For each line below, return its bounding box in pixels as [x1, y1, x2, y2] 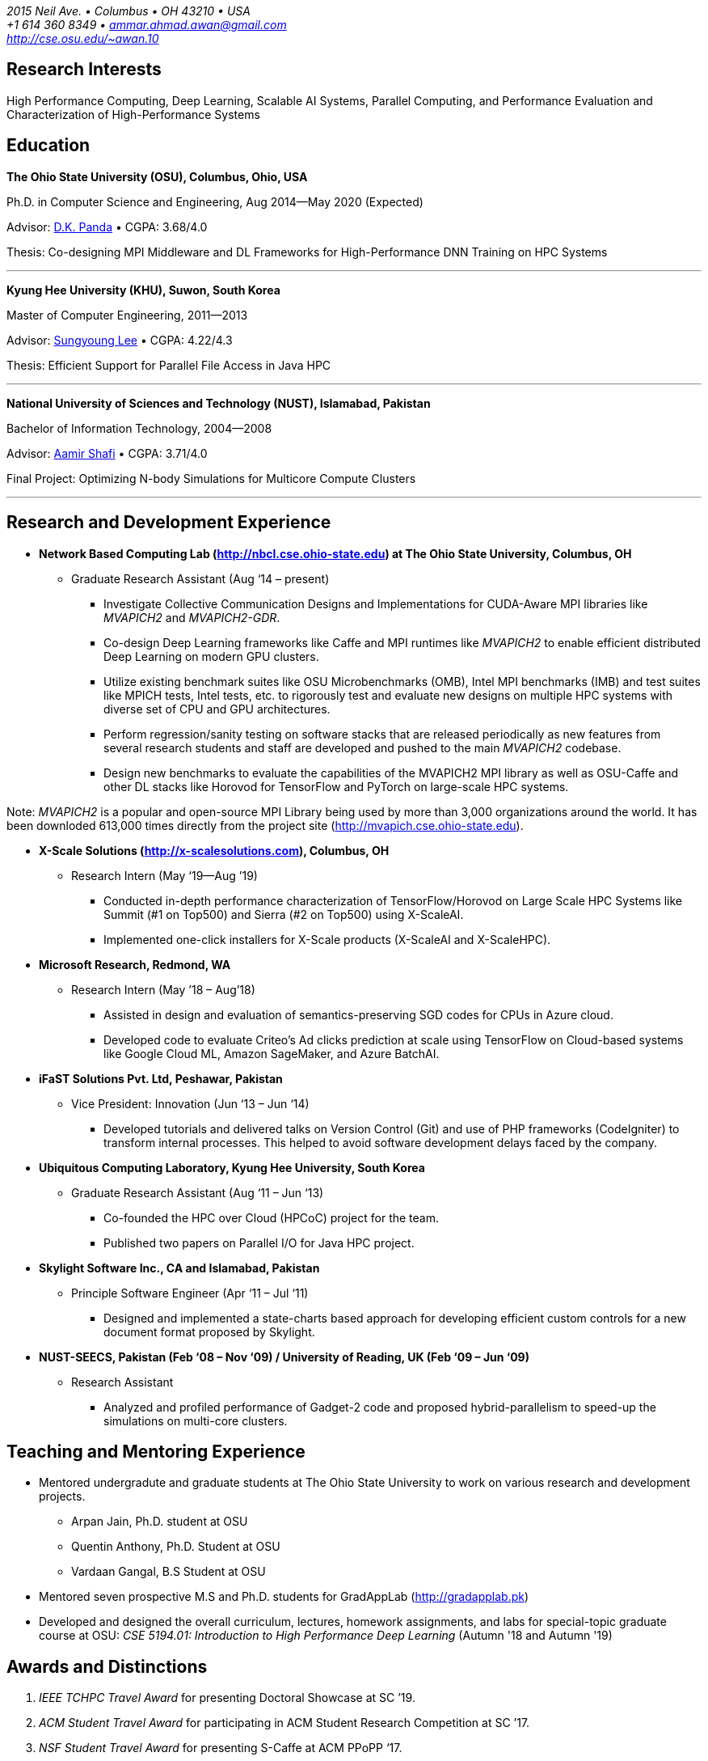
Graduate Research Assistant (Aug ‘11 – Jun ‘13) [71, 1185, 324, 1200]
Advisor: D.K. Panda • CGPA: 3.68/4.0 [6, 219, 208, 234]
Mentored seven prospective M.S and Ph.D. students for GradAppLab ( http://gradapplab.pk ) [39, 1590, 529, 1604]
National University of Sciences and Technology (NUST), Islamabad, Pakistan [6, 396, 431, 410]
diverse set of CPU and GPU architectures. [103, 701, 331, 716]
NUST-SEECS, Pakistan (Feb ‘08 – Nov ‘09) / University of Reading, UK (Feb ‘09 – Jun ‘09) [39, 1349, 529, 1364]
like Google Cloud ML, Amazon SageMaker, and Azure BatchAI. [103, 1046, 440, 1060]
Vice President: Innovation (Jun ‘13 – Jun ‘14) [71, 1096, 310, 1111]
